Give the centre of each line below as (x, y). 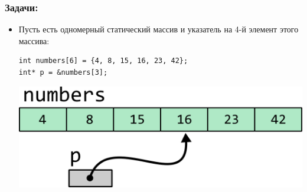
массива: (34, 40)
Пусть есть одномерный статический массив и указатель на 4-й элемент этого (159, 29)
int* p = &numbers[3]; (63, 72)
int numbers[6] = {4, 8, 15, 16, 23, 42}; (103, 61)
